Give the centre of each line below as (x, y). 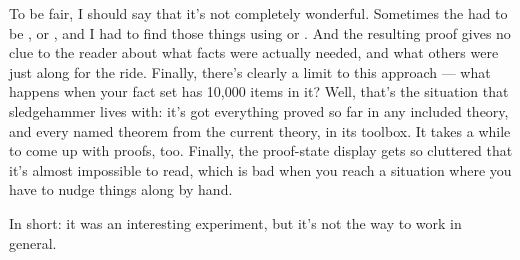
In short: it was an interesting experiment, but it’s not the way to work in (235, 222)
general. (33, 242)
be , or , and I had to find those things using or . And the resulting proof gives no (260, 32)
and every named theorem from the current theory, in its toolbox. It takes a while (260, 130)
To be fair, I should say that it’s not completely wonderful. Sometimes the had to (258, 13)
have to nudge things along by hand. (121, 189)
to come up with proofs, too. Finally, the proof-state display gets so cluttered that (261, 150)
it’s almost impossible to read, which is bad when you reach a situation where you (260, 169)
